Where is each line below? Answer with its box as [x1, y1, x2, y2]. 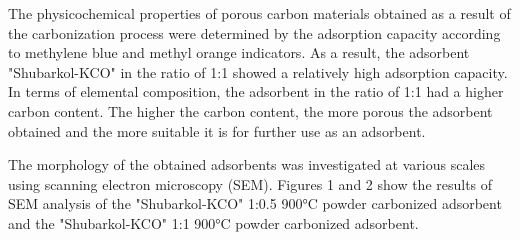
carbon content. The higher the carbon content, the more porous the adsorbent [8, 100, 493, 121]
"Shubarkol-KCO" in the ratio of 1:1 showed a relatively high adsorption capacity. [8, 61, 508, 82]
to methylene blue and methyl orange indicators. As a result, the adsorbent [8, 42, 470, 63]
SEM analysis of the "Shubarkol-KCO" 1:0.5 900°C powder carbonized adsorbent [8, 193, 502, 214]
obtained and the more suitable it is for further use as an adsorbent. [8, 120, 426, 141]
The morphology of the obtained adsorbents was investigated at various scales [8, 154, 486, 175]
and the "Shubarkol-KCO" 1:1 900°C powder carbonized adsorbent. [8, 212, 419, 233]
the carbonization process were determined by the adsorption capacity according [8, 22, 501, 43]
